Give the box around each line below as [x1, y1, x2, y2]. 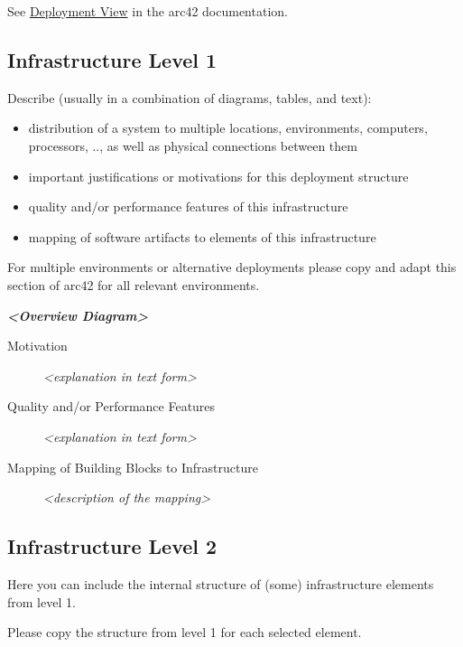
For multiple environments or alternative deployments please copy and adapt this [7, 258, 457, 277]
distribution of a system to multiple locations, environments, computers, [28, 118, 428, 137]
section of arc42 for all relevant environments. [7, 275, 260, 294]
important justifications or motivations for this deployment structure [28, 166, 409, 185]
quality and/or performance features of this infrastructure [28, 197, 348, 216]
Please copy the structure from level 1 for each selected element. [7, 623, 362, 642]
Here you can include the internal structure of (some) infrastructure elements [7, 574, 434, 593]
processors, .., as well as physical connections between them [28, 136, 357, 155]
